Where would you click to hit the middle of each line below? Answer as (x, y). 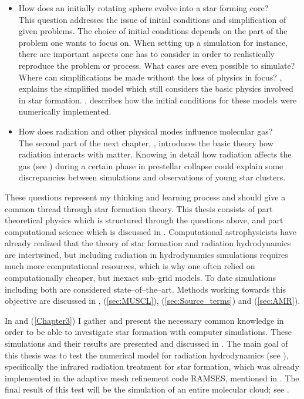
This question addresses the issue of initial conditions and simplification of (152, 19)
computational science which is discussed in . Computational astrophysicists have (151, 231)
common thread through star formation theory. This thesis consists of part (139, 208)
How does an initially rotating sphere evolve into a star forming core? (143, 8)
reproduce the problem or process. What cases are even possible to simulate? (157, 65)
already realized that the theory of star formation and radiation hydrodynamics (148, 243)
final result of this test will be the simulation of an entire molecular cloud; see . (147, 389)
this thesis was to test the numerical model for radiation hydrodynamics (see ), (147, 355)
